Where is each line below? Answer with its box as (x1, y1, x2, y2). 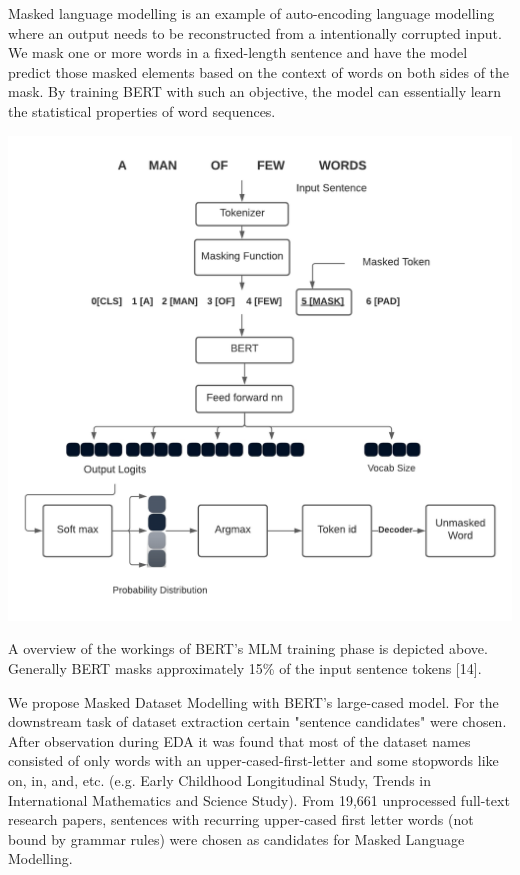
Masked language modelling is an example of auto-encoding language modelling (8, 3, 495, 23)
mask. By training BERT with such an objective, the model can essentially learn (8, 81, 502, 102)
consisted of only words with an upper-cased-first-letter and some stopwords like (8, 750, 499, 771)
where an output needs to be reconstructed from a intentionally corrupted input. (8, 22, 502, 43)
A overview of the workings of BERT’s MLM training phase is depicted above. (8, 638, 488, 659)
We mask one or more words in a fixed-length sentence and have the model (8, 42, 468, 63)
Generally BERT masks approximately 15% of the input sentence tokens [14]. (8, 658, 482, 679)
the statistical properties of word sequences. (8, 100, 276, 121)
